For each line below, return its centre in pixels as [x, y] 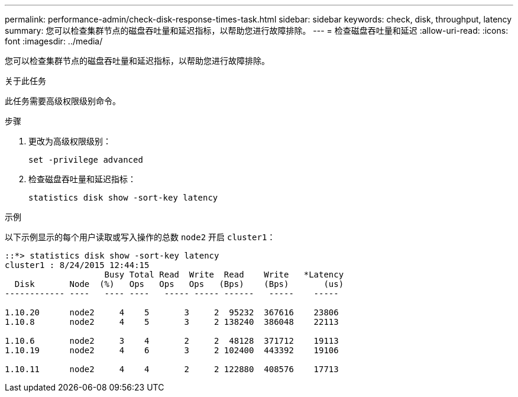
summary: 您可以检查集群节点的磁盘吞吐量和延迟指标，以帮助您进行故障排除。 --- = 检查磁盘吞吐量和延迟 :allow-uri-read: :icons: [257, 30]
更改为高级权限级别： [70, 141]
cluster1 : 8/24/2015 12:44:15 [77, 265]
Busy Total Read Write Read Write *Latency [224, 275]
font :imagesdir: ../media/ [54, 41]
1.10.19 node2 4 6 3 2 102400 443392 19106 [172, 350]
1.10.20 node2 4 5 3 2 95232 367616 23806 [172, 312]
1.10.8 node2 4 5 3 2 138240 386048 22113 [172, 322]
